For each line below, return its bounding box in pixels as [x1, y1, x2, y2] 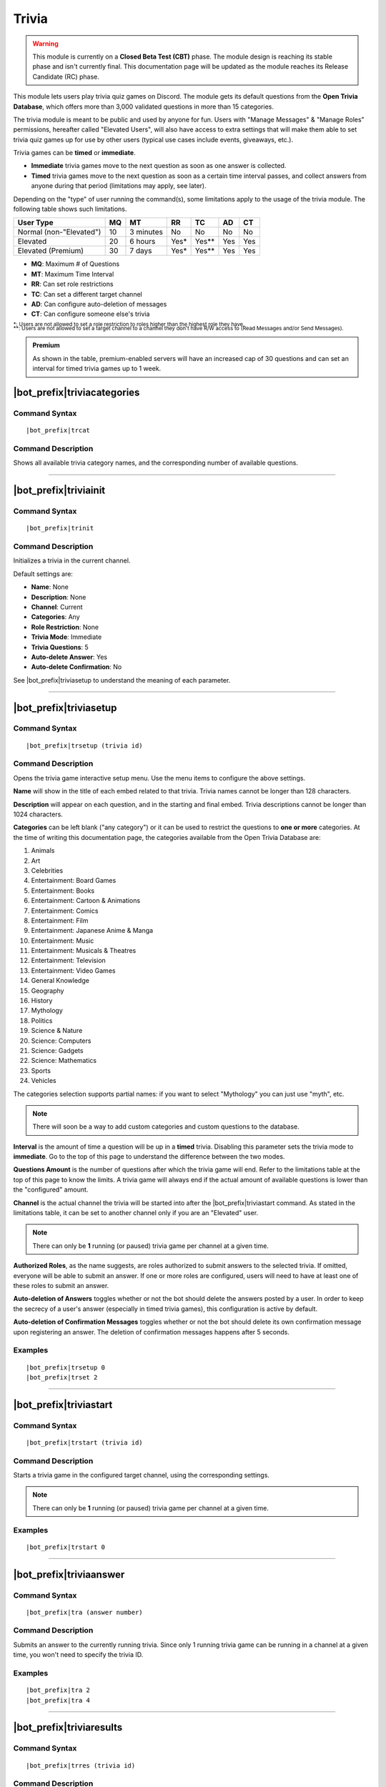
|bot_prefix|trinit [26, 524, 94, 533]
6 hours [129, 237, 156, 247]
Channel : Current [31, 603, 83, 611]
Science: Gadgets [31, 1046, 84, 1054]
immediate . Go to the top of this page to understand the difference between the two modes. [13, 1152, 285, 1161]
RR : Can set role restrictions [31, 279, 114, 289]
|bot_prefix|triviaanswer [13, 1568, 125, 1580]
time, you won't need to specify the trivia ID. [13, 1650, 144, 1659]
